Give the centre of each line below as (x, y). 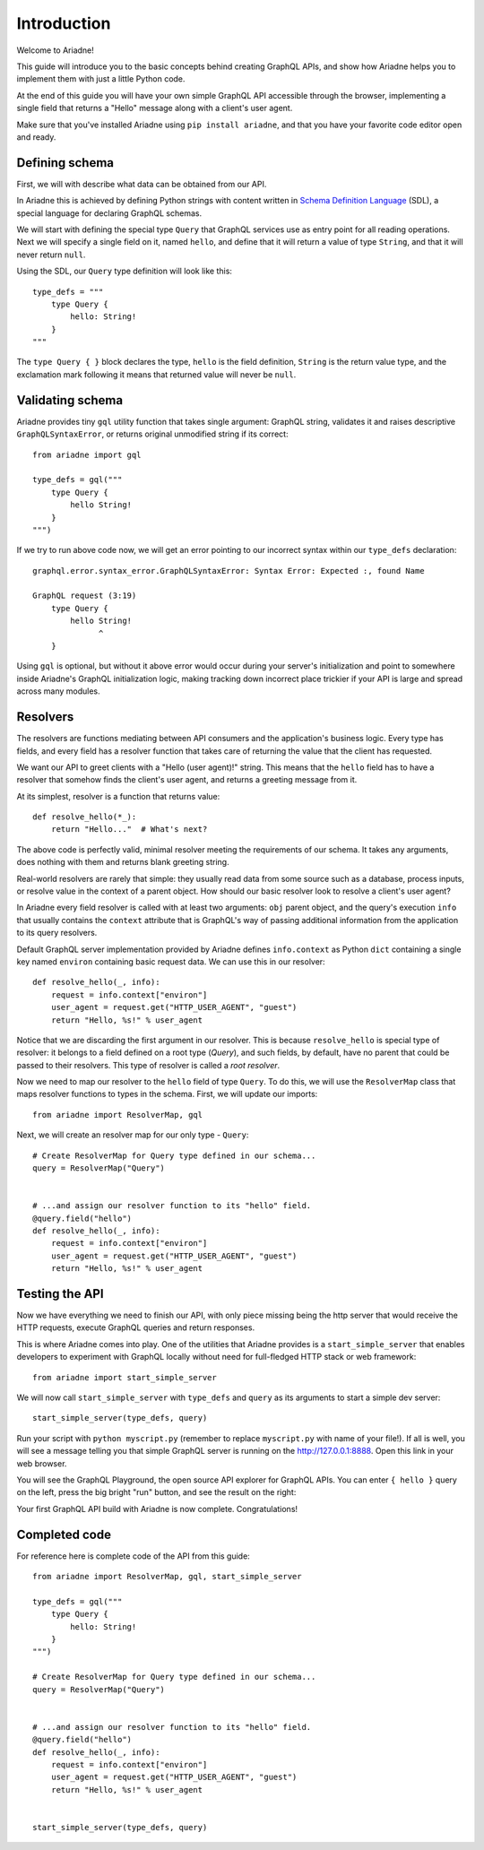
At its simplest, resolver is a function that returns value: (118, 796)
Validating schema (70, 400)
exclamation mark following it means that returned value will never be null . (156, 374)
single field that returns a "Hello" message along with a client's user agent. (155, 108)
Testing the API (60, 1294)
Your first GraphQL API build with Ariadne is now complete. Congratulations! (157, 1509)
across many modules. (58, 691)
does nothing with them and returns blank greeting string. (123, 862)
